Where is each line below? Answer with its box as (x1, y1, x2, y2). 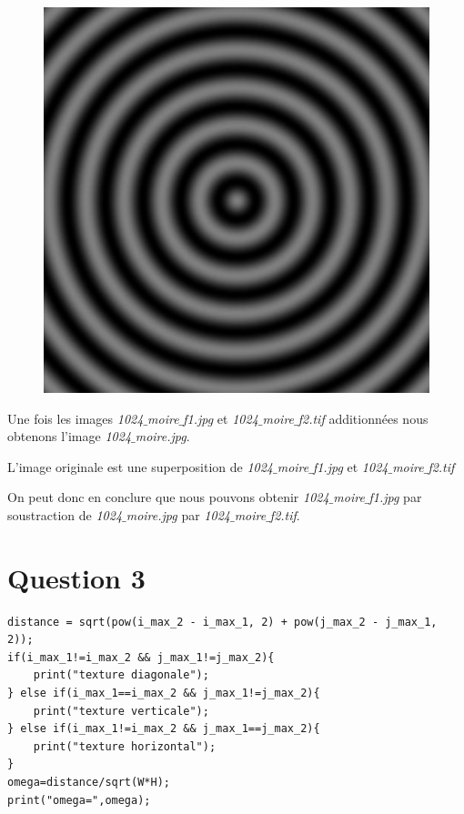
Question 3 (7, 558, 146, 596)
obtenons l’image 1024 (7, 427, 132, 446)
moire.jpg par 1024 (126, 505, 230, 524)
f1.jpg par (368, 487, 422, 507)
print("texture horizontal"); (33, 739, 217, 753)
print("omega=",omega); (7, 793, 151, 807)
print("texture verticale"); (33, 704, 209, 718)
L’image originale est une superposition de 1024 (7, 457, 274, 476)
